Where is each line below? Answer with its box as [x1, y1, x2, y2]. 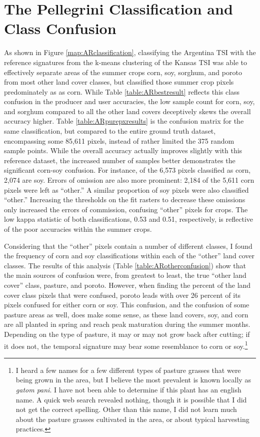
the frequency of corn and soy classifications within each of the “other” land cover [4, 250, 254, 261]
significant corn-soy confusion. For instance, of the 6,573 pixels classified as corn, [4, 165, 251, 175]
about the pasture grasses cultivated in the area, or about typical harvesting [15, 413, 249, 424]
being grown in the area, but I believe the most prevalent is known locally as [15, 374, 251, 385]
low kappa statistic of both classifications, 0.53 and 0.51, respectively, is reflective [4, 214, 253, 224]
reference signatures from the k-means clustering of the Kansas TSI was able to [4, 57, 247, 67]
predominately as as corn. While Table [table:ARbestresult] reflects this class [4, 86, 240, 97]
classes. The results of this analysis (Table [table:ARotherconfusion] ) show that [4, 260, 246, 270]
